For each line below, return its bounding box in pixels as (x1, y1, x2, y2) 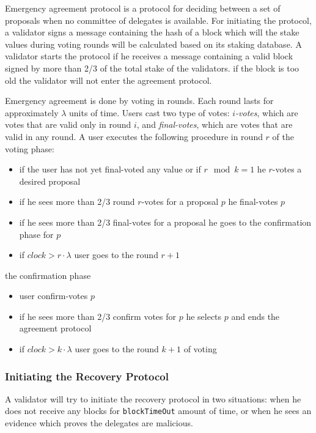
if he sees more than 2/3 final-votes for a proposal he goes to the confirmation (19, 215, 312, 228)
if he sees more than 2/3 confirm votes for (19, 309, 176, 322)
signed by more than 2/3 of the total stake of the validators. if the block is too (5, 61, 299, 74)
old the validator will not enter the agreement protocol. (5, 73, 212, 86)
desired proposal (19, 174, 81, 187)
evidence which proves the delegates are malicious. (5, 416, 193, 429)
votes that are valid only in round (5, 118, 131, 131)
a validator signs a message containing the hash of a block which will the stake (5, 26, 299, 39)
